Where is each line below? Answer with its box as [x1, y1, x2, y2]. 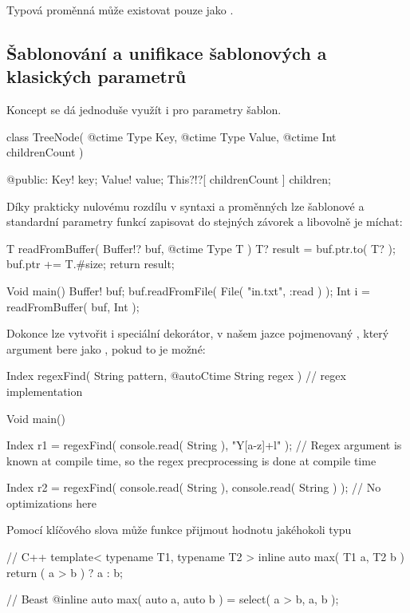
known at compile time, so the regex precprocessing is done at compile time [6, 452, 376, 469]
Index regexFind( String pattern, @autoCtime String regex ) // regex [6, 367, 346, 384]
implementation [6, 382, 83, 399]
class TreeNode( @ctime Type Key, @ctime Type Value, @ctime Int [6, 128, 337, 144]
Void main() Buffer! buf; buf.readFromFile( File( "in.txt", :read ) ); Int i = [6, 282, 370, 299]
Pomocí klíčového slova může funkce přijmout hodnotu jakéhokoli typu [6, 521, 352, 538]
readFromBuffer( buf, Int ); [6, 298, 140, 314]
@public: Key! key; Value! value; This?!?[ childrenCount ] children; [6, 170, 331, 187]
